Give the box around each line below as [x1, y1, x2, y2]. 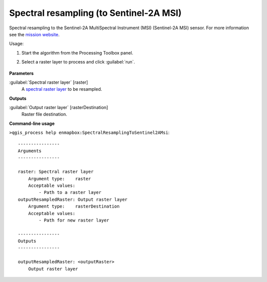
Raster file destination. [21, 112, 67, 117]
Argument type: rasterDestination [28, 204, 120, 209]
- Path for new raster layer [39, 217, 110, 223]
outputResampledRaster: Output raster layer [18, 196, 128, 202]
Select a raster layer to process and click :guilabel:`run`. [21, 59, 135, 65]
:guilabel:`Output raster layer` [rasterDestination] [9, 105, 108, 111]
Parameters [9, 70, 34, 76]
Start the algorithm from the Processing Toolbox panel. [21, 50, 133, 56]
